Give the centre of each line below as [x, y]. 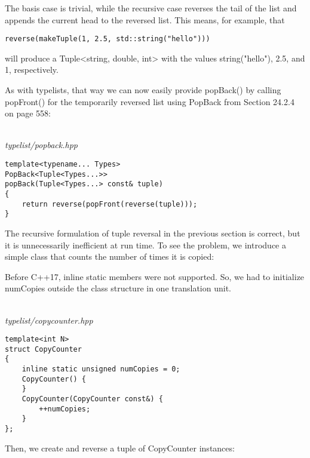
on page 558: [28, 113]
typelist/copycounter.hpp [49, 320]
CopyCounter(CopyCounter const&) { [92, 399]
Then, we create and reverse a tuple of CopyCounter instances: [120, 448]
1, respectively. [32, 70]
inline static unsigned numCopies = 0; [101, 369]
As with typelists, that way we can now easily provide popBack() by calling [143, 90]
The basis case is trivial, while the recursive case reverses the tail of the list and [151, 8]
